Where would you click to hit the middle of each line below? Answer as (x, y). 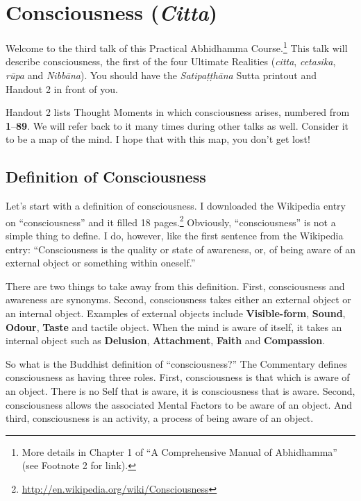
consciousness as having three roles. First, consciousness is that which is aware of (178, 377)
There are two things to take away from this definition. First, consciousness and (175, 286)
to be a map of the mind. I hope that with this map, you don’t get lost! (158, 139)
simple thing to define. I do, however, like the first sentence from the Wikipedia (175, 235)
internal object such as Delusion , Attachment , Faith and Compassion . (166, 340)
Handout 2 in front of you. (62, 88)
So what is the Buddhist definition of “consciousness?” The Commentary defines (176, 363)
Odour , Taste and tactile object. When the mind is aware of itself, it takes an (174, 326)
